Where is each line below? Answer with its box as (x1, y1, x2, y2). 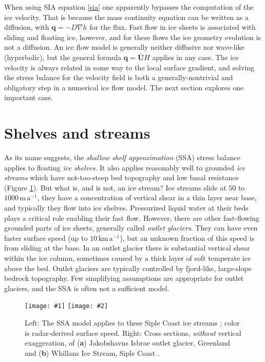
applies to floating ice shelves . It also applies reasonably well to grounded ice (4, 162, 245, 173)
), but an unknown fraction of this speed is (120, 232, 255, 243)
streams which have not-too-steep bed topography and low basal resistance (4, 172, 239, 183)
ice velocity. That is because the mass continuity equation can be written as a (4, 11, 249, 22)
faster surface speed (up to (4, 232, 88, 243)
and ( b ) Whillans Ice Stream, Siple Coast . (25, 347, 160, 358)
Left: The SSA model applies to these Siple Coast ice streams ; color (25, 317, 240, 328)
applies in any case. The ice (152, 51, 239, 62)
